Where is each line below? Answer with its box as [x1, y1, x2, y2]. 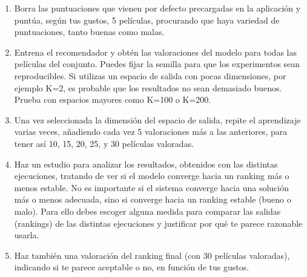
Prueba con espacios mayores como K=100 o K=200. [14, 93, 211, 106]
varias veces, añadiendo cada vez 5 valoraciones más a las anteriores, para [14, 125, 288, 138]
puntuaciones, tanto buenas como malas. [14, 25, 165, 38]
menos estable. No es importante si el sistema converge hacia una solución [14, 181, 289, 194]
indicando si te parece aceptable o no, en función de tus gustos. [14, 261, 249, 273]
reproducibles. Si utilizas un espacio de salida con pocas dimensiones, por [14, 69, 286, 82]
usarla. [14, 229, 39, 241]
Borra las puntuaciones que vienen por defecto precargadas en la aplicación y [14, 2, 301, 14]
